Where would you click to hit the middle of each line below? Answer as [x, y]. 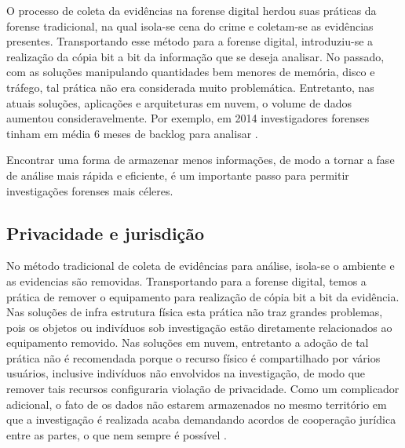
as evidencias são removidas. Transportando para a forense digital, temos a [186, 280]
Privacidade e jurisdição [106, 233]
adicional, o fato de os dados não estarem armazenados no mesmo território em [197, 404]
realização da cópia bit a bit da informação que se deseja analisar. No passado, [195, 56]
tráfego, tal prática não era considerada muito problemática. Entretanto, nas [190, 87]
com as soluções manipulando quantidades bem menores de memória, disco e [191, 72]
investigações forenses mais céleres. [90, 190]
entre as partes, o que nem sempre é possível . [117, 434]
